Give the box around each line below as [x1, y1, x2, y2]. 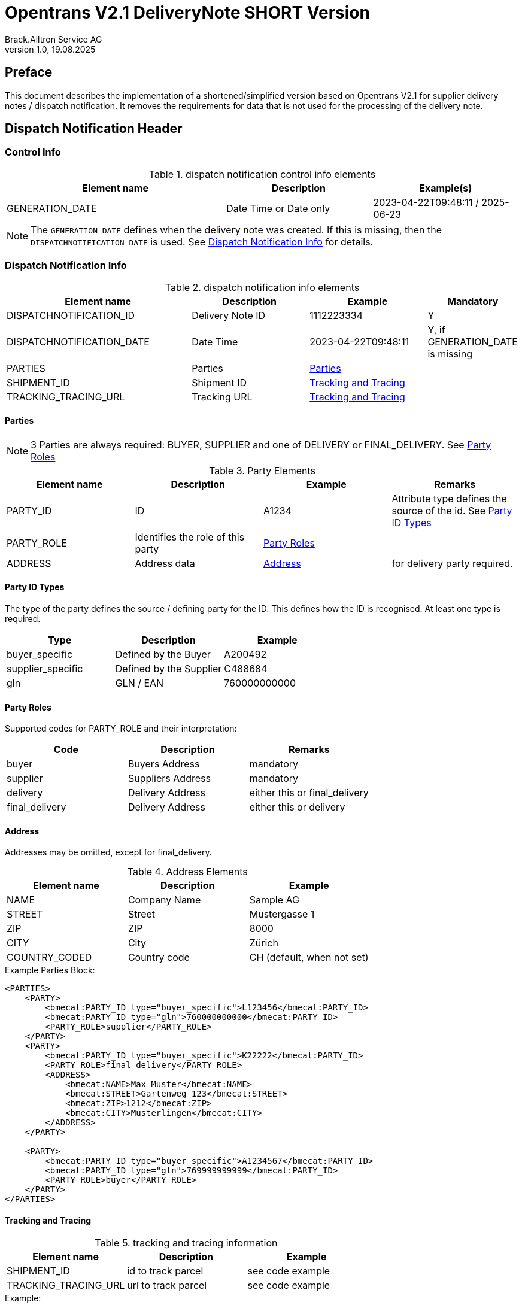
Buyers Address [128, 758, 200, 770]
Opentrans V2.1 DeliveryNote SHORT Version [5, 2, 370, 23]
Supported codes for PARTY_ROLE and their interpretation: [5, 723, 237, 734]
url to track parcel [127, 1279, 207, 1291]
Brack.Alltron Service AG [5, 34, 102, 44]
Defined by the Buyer [115, 648, 211, 660]
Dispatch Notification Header [5, 121, 183, 136]
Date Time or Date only [226, 202, 330, 214]
